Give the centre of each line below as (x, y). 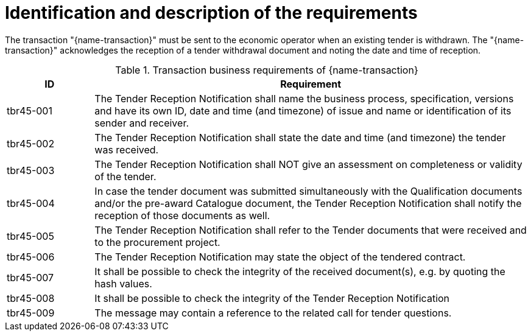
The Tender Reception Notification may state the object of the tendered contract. (280, 257)
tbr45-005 (30, 236)
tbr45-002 (31, 143)
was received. (127, 149)
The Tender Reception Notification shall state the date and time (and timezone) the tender (300, 137)
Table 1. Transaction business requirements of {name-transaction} (267, 70)
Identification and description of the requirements (211, 13)
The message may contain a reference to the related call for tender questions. (273, 313)
